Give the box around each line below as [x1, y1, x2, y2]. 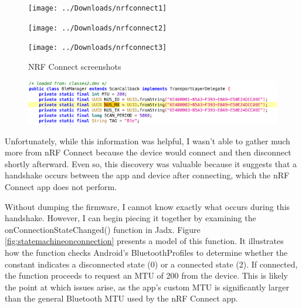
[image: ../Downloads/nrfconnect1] [28, 4, 167, 12]
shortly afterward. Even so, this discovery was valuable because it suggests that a [5, 157, 297, 170]
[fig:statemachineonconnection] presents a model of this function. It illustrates [5, 235, 284, 247]
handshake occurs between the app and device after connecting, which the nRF [5, 169, 290, 181]
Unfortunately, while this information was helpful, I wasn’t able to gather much [5, 134, 290, 147]
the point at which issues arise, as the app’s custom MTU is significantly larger [5, 280, 289, 293]
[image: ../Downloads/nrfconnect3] [28, 43, 167, 52]
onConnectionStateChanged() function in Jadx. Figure [5, 223, 201, 235]
